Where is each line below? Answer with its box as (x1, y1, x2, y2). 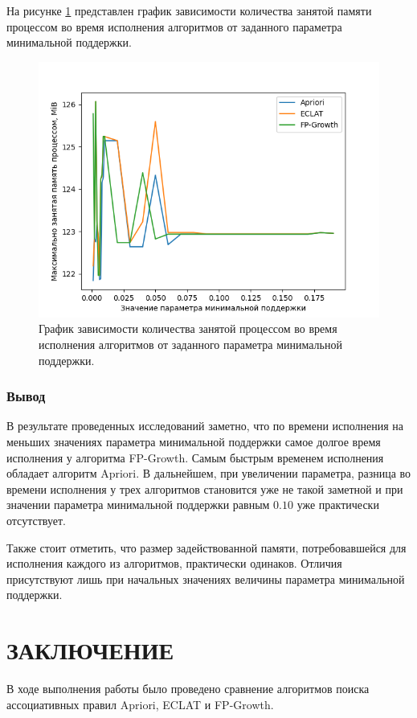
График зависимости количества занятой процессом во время (39, 320, 337, 337)
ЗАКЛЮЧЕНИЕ (6, 634, 174, 667)
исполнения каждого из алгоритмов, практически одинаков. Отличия (6, 555, 342, 572)
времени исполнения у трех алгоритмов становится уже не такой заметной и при (6, 480, 403, 497)
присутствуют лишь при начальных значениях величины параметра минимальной (6, 570, 405, 587)
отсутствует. (6, 511, 66, 528)
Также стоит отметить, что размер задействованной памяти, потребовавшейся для (6, 539, 407, 556)
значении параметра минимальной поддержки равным (6, 496, 270, 513)
